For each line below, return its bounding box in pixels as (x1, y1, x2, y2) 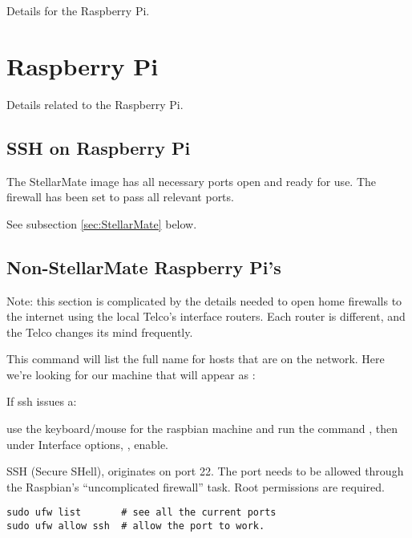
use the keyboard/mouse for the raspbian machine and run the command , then (6, 420, 398, 437)
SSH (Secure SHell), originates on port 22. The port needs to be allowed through (6, 463, 404, 479)
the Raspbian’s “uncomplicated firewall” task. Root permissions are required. (6, 478, 385, 495)
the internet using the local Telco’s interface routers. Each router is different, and (6, 308, 406, 325)
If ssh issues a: (6, 393, 77, 410)
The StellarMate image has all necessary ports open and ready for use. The (6, 172, 377, 189)
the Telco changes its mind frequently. (6, 323, 193, 340)
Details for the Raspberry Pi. (6, 2, 150, 18)
